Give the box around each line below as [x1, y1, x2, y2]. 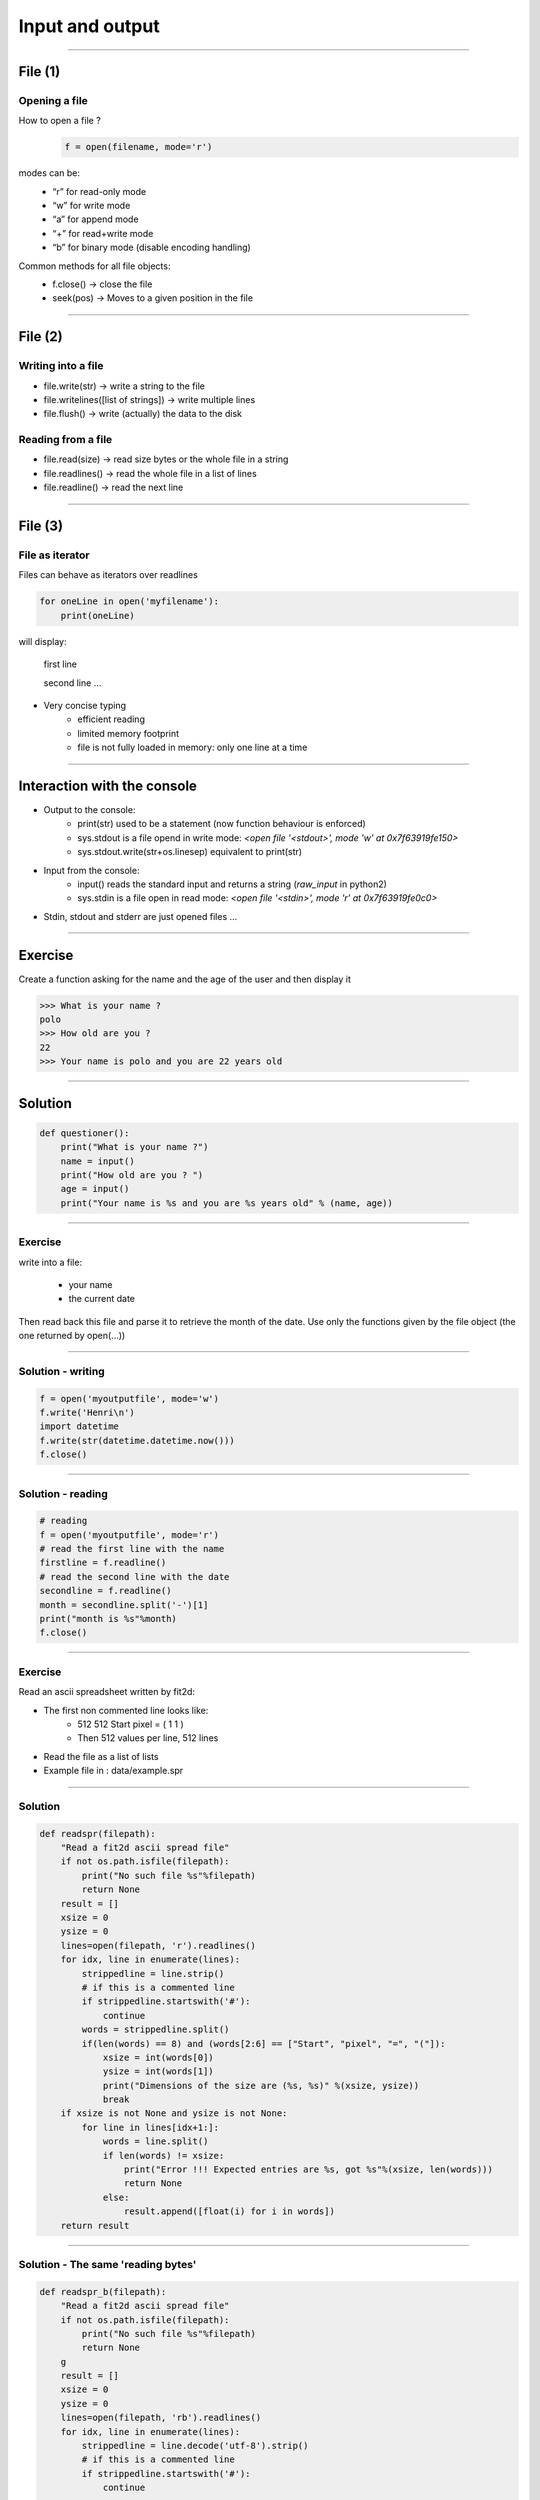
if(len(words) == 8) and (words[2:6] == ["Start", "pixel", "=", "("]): [81, 2038, 446, 2049]
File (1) [18, 63, 61, 80]
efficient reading [77, 713, 145, 725]
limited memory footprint [77, 727, 180, 739]
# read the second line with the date [39, 1571, 230, 1582]
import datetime [39, 1421, 120, 1432]
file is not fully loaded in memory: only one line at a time [77, 741, 308, 754]
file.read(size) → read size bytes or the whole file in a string [43, 453, 289, 465]
